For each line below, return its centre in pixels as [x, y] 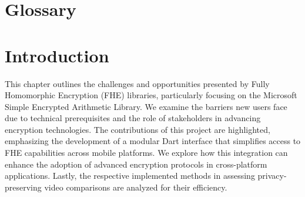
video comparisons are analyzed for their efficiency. [136, 187]
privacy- [272, 176]
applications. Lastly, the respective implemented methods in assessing [130, 176]
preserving [23, 187]
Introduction [57, 55]
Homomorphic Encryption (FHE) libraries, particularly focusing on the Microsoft [151, 95]
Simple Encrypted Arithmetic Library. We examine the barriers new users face [146, 106]
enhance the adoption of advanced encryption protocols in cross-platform [136, 164]
